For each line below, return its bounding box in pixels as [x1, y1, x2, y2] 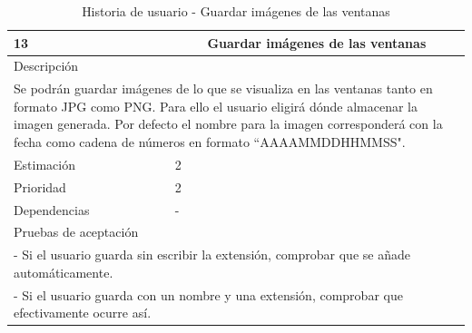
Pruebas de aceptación [14, 222, 139, 241]
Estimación [14, 154, 75, 173]
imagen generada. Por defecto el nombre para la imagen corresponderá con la [14, 114, 443, 133]
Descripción [14, 56, 79, 75]
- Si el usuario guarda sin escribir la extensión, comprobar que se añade [14, 245, 410, 264]
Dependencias [14, 200, 90, 219]
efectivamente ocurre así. [14, 303, 152, 322]
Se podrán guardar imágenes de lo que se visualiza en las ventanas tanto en [14, 79, 433, 98]
